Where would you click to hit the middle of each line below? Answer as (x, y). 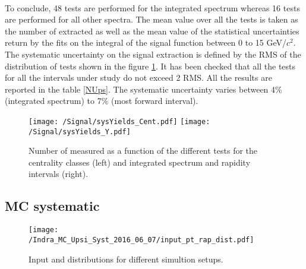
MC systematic (52, 206)
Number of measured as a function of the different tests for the (143, 151)
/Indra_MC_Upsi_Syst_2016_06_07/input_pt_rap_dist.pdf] (141, 240)
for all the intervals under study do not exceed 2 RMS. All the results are (138, 77)
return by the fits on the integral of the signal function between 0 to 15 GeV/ (146, 42)
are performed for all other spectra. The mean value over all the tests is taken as (152, 19)
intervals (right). (59, 174)
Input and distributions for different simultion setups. (126, 259)
